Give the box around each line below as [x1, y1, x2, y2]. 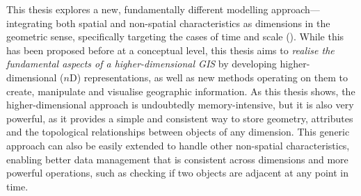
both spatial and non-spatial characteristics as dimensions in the [56, 15, 330, 30]
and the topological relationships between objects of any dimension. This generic [6, 124, 350, 139]
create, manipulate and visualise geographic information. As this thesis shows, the [6, 83, 355, 98]
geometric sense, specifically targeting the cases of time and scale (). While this [6, 29, 344, 44]
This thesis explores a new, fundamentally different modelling [6, 2, 268, 16]
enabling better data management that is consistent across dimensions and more [6, 152, 348, 166]
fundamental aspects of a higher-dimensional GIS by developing [6, 56, 277, 71]
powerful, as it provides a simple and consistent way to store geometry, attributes [6, 111, 353, 125]
